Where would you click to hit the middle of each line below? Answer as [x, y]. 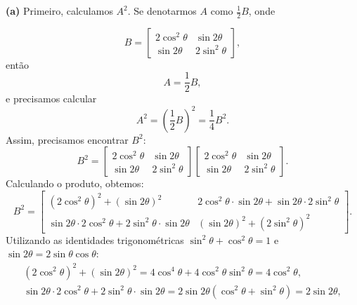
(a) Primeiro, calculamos [59, 11]
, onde [262, 11]
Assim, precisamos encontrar [67, 139]
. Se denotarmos [162, 11]
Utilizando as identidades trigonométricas [95, 239]
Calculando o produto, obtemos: [75, 183]
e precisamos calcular [51, 99]
